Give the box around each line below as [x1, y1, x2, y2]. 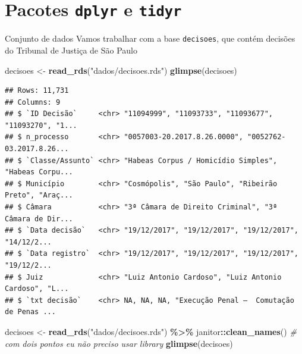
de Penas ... [5, 308, 56, 317]
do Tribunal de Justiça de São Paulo [5, 43, 137, 56]
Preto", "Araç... [5, 191, 73, 200]
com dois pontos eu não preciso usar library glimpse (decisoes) [5, 337, 233, 349]
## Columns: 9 [5, 98, 61, 106]
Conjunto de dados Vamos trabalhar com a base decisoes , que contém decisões [5, 32, 295, 45]
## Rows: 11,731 [5, 86, 69, 95]
